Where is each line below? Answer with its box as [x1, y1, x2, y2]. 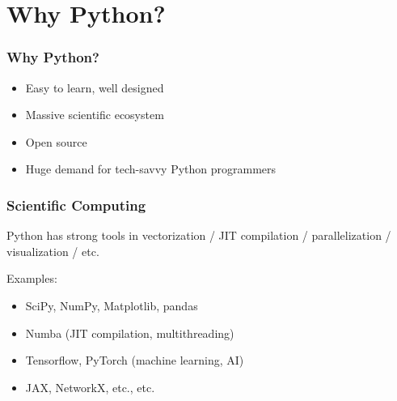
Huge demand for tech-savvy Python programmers [25, 160, 277, 177]
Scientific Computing [6, 194, 146, 215]
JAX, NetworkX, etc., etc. [25, 378, 155, 395]
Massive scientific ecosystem [25, 106, 164, 123]
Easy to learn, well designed [25, 79, 164, 96]
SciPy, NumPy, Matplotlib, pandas [25, 296, 198, 314]
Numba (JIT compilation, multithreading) [25, 324, 234, 341]
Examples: [6, 270, 57, 287]
